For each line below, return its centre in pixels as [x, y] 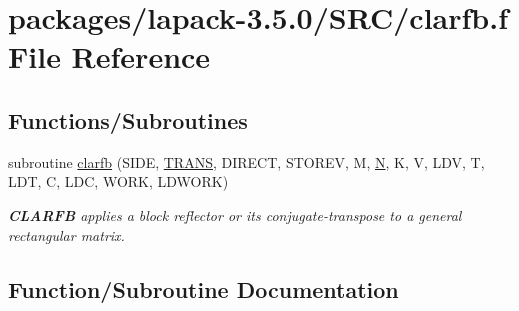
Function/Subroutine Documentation [203, 288]
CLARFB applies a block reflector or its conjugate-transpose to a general [235, 214]
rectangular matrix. [66, 234]
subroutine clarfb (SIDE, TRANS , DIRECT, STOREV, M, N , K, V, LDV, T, [246, 161]
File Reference [109, 56]
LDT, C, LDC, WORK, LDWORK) [118, 181]
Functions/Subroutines [128, 119]
